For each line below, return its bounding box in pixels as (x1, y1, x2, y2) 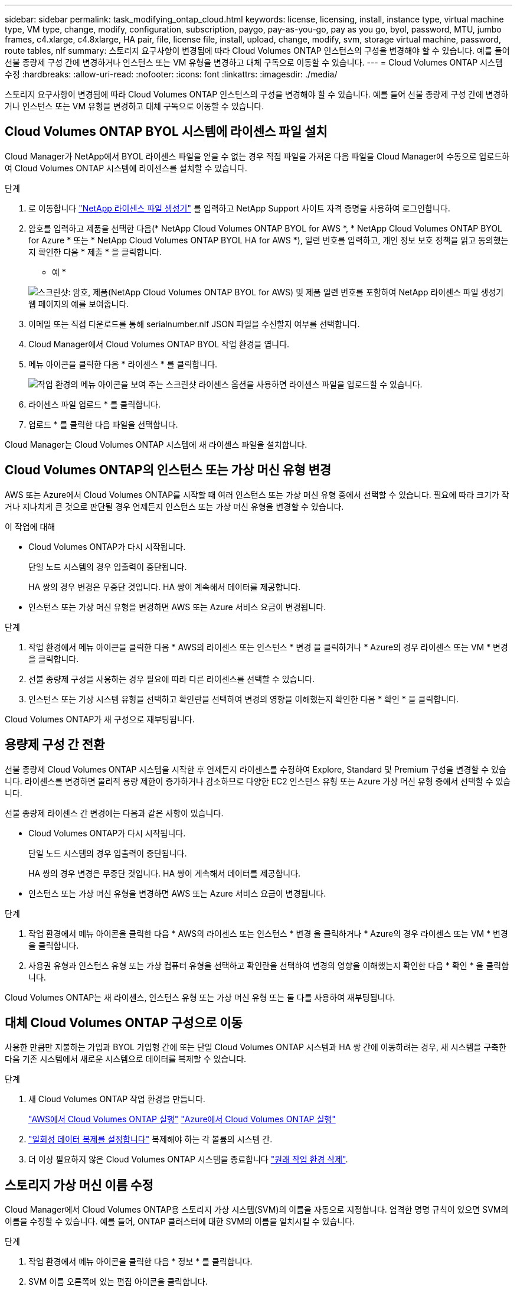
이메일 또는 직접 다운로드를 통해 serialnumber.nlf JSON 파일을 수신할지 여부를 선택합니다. (28, 318, 360, 329)
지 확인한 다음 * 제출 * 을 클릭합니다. (28, 246, 162, 257)
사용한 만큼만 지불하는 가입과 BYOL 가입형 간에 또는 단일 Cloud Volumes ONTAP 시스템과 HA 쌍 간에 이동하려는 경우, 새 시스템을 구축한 (5, 1042, 506, 1053)
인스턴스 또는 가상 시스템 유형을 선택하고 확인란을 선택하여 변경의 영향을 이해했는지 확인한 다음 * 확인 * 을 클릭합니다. (28, 693, 459, 704)
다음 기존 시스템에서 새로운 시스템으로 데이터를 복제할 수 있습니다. (5, 1054, 247, 1064)
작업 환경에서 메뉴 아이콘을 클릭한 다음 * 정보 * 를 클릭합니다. (28, 1256, 253, 1267)
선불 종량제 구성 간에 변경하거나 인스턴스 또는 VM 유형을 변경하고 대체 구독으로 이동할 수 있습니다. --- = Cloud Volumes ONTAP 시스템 (5, 57, 503, 67)
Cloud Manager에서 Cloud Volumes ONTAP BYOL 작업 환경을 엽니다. (28, 338, 290, 349)
